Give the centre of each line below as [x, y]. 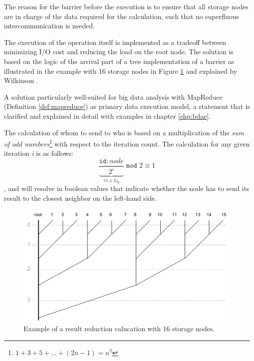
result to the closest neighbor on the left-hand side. [80, 198]
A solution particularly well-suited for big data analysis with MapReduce [113, 96]
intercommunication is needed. [50, 26]
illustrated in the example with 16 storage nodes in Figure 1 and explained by [121, 71]
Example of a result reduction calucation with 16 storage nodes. [119, 328]
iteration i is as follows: [39, 153]
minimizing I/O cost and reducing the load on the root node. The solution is [119, 52]
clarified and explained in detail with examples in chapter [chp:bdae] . [107, 116]
